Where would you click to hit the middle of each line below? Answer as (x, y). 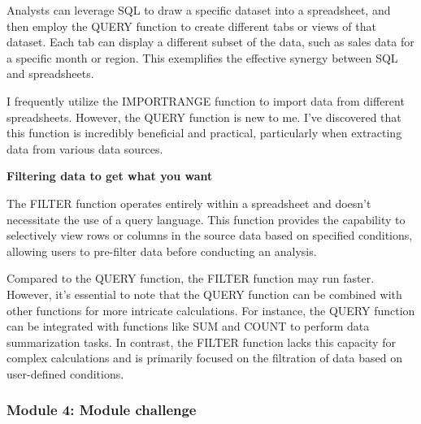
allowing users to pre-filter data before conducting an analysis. (162, 251)
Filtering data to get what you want (110, 176)
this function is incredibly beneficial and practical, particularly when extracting (204, 133)
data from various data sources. (85, 148)
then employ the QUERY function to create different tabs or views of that (191, 26)
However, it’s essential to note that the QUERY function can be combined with (204, 294)
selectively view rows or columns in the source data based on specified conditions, (210, 235)
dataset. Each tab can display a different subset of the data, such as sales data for (210, 42)
